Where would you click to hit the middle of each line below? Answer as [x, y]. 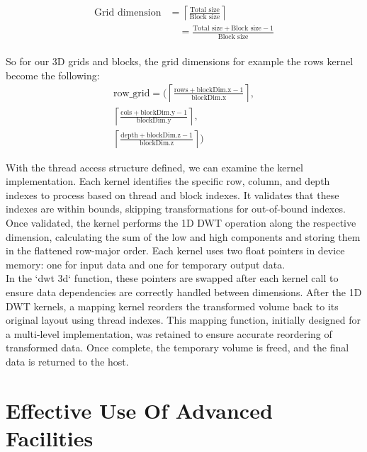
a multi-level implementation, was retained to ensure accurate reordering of [169, 333]
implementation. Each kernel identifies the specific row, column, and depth [168, 181]
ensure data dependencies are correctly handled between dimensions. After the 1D [184, 292]
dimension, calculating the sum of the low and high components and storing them [183, 236]
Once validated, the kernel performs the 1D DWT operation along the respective [181, 222]
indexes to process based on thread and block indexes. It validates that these [173, 194]
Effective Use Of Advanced [139, 410]
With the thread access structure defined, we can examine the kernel [154, 167]
